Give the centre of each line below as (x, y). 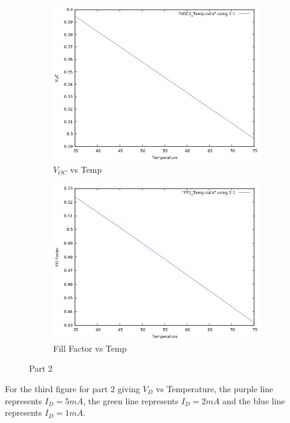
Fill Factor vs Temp (90, 348)
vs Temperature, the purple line (215, 388)
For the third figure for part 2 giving (72, 388)
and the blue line (254, 400)
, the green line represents (131, 400)
